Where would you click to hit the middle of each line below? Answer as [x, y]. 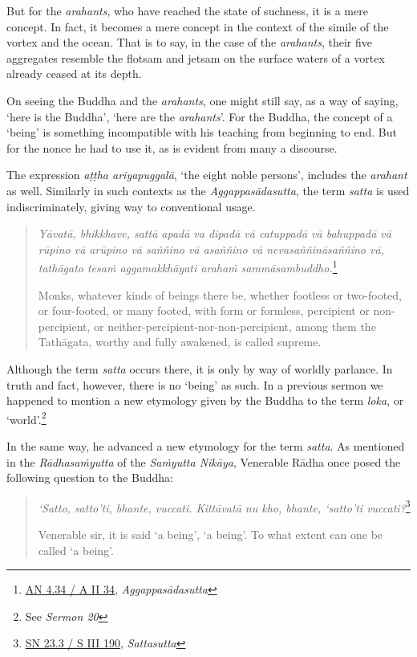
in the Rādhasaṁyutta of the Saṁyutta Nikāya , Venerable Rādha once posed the [204, 461]
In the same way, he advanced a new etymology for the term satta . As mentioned [206, 445]
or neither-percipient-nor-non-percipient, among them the [235, 326]
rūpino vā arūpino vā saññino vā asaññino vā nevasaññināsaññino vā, [211, 249]
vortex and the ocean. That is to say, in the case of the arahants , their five [190, 42]
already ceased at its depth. [74, 73]
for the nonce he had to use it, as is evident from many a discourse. [172, 147]
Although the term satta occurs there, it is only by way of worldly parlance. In [200, 368]
